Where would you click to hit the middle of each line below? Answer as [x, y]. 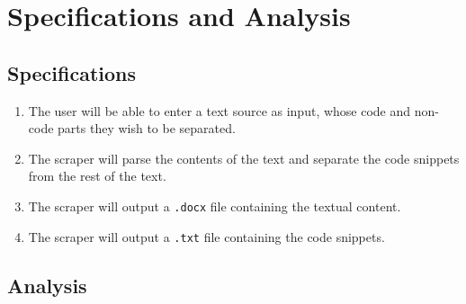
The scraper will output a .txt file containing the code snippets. [206, 236]
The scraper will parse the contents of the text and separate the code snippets [244, 158]
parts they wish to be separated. [147, 128]
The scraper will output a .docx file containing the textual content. [215, 206]
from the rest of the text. [97, 176]
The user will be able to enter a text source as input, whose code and [220, 110]
